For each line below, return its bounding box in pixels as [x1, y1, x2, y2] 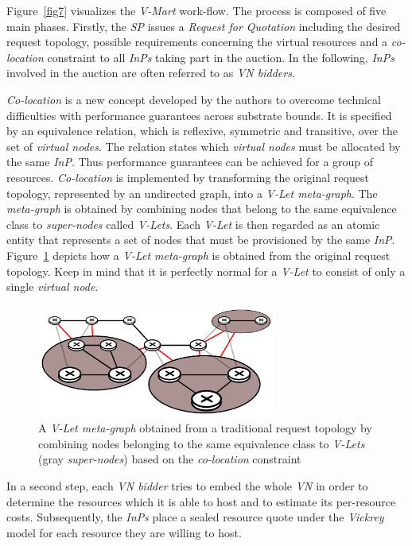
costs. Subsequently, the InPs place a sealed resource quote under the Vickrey [6, 509, 384, 525]
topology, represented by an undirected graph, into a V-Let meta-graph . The [6, 184, 378, 201]
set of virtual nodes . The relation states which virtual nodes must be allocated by [6, 137, 401, 154]
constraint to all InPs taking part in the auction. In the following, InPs [47, 48, 395, 65]
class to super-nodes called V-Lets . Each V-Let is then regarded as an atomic [6, 215, 380, 232]
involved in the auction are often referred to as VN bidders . [6, 64, 295, 81]
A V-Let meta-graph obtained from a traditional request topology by [38, 420, 372, 436]
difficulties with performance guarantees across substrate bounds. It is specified [6, 106, 392, 123]
